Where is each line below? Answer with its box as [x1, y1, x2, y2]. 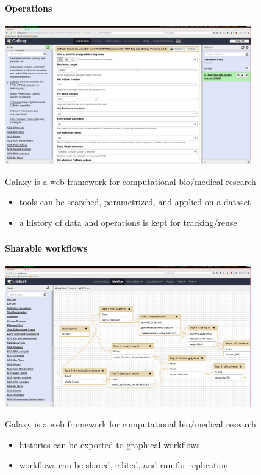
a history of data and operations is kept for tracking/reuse [19, 216, 237, 228]
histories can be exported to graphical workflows [19, 438, 200, 451]
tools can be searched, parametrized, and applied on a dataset [19, 195, 251, 208]
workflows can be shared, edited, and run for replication [19, 459, 229, 471]
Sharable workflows [5, 242, 88, 255]
